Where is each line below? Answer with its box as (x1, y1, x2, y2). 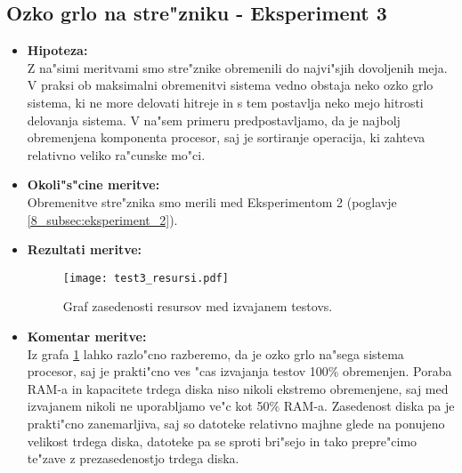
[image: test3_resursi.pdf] (62, 271, 229, 285)
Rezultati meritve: (27, 240, 142, 259)
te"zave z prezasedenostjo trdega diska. (27, 449, 239, 468)
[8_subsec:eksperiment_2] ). (27, 210, 178, 228)
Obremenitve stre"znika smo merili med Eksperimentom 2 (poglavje (27, 192, 397, 211)
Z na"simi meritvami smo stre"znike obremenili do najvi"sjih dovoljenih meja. (27, 58, 448, 76)
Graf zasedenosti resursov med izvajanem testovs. (62, 297, 333, 316)
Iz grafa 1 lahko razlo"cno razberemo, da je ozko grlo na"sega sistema (27, 344, 404, 363)
